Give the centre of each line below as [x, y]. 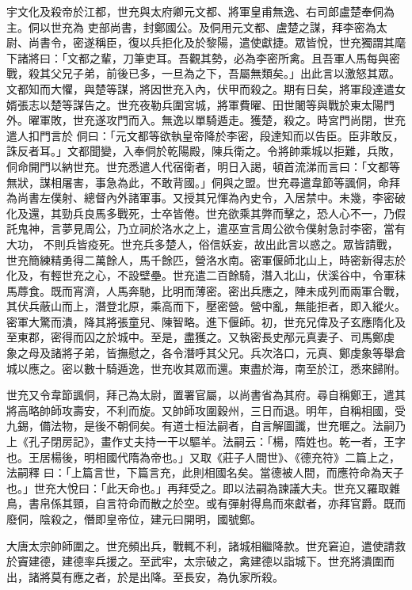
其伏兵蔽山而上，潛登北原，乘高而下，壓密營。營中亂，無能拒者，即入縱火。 [206, 306]
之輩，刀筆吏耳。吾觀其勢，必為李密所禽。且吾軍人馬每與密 [244, 57]
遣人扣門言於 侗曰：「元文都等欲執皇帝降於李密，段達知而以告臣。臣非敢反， [205, 135]
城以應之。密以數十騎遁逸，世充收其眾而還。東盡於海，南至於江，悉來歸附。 [206, 368]
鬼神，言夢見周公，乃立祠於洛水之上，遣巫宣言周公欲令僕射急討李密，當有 [211, 228]
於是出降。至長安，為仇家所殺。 [200, 576]
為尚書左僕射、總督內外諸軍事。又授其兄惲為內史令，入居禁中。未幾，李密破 [206, 198]
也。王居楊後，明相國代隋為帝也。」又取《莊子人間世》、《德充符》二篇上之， [203, 457]
